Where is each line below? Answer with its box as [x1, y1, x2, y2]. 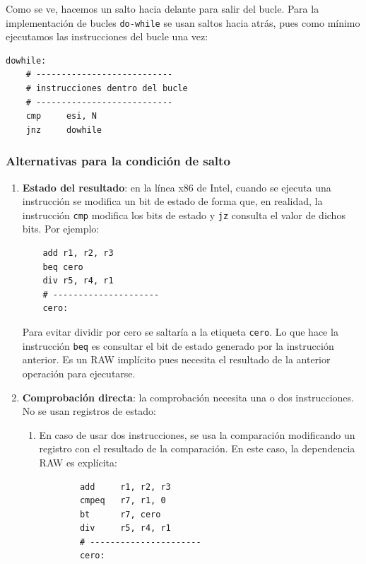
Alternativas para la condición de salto [6, 152, 230, 170]
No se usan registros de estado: [22, 404, 156, 418]
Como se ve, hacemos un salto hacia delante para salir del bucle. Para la [6, 1, 319, 16]
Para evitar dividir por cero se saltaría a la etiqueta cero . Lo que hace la [22, 324, 338, 339]
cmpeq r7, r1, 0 [79, 495, 166, 506]
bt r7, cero [79, 509, 161, 519]
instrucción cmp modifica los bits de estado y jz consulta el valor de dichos [22, 207, 346, 222]
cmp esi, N [25, 111, 97, 122]
